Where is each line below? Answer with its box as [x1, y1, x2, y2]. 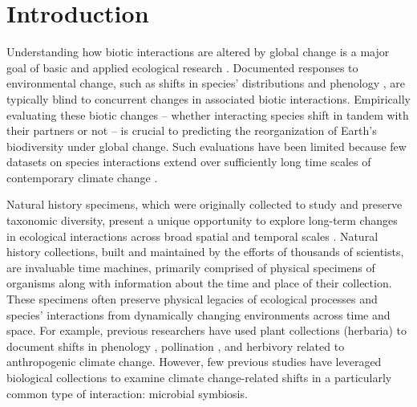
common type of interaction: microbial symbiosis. [6, 385, 248, 401]
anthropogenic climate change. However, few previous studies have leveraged [6, 353, 382, 370]
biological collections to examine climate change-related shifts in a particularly [6, 369, 392, 385]
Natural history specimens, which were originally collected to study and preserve [6, 196, 403, 213]
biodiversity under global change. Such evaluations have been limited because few [6, 137, 407, 154]
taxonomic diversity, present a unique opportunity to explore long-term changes [6, 212, 398, 229]
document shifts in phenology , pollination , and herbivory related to [6, 337, 345, 354]
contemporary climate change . [6, 169, 158, 185]
